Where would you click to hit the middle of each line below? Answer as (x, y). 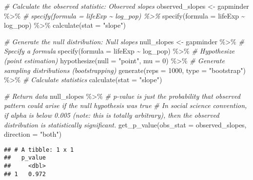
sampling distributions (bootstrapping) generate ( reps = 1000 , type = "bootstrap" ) (125, 70)
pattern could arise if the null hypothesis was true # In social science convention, (126, 105)
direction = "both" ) (33, 134)
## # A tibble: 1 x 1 (39, 150)
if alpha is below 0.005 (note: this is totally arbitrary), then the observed (112, 115)
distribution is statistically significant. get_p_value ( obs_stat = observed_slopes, (125, 124)
